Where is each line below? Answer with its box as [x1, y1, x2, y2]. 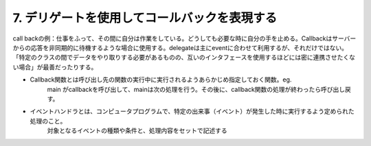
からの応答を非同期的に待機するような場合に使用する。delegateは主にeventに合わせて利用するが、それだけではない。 [12, 43, 348, 51]
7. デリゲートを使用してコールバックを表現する [12, 10, 278, 25]
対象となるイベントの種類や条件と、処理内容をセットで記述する [47, 127, 228, 135]
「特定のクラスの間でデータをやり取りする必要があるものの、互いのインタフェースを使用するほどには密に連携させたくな [12, 53, 356, 62]
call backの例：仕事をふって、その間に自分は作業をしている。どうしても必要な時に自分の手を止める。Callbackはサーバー [12, 34, 357, 42]
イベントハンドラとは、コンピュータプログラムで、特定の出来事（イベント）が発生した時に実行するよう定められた [30, 107, 355, 116]
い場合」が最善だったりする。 [12, 62, 98, 71]
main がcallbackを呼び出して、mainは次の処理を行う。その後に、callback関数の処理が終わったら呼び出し [47, 85, 346, 93]
